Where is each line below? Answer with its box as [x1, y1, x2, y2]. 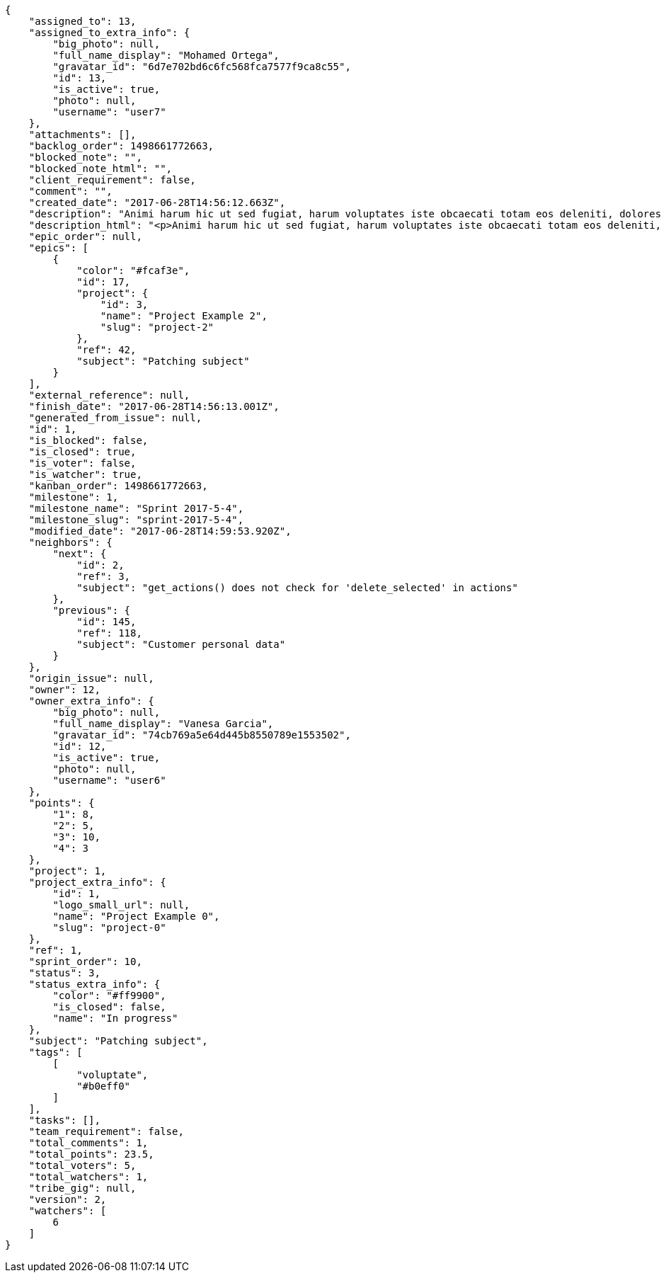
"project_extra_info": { [28, 877, 166, 888]
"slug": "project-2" [100, 321, 214, 333]
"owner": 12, [28, 684, 101, 695]
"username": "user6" [52, 775, 166, 786]
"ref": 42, [76, 344, 137, 355]
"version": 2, [28, 1194, 107, 1205]
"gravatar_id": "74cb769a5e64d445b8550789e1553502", [52, 729, 351, 741]
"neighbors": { [28, 537, 113, 548]
